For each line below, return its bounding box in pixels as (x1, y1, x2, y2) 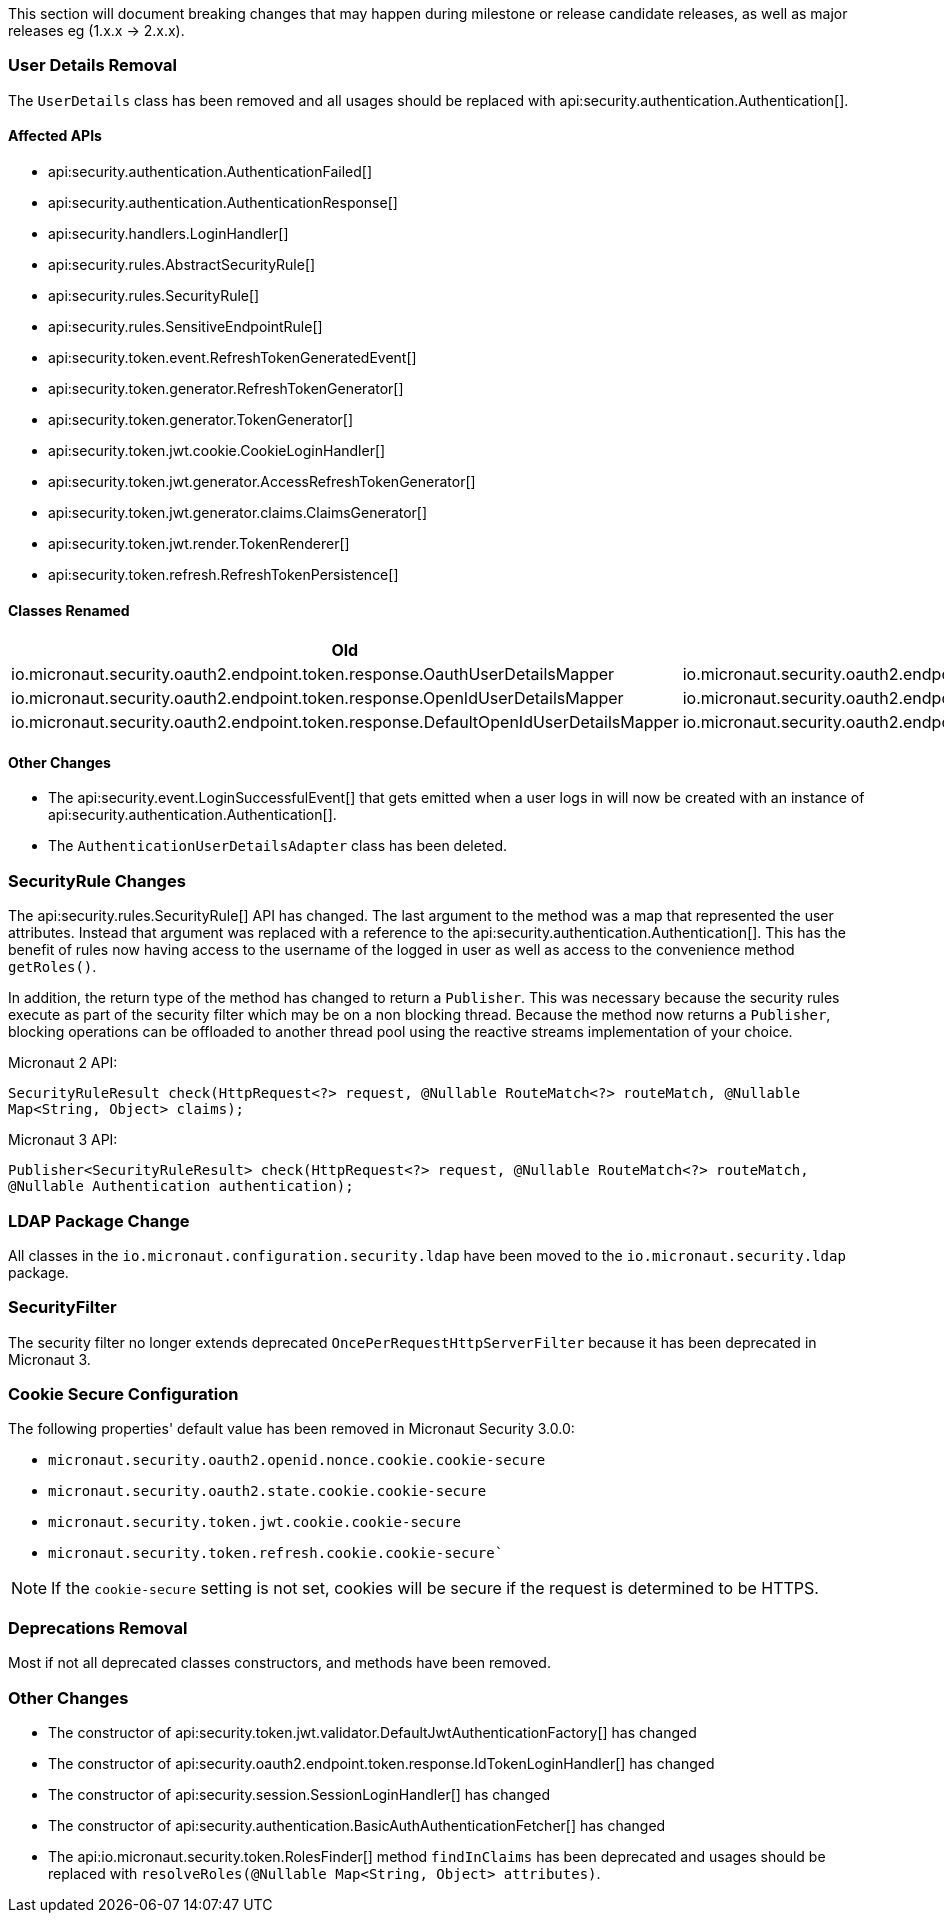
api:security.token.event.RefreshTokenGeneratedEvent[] (48, 348, 417, 366)
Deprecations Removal (8, 1617, 188, 1638)
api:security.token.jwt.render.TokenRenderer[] (48, 534, 350, 552)
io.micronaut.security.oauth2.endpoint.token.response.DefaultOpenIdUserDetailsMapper (11, 712, 679, 733)
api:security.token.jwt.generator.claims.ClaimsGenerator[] (48, 503, 428, 521)
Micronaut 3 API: (8, 1131, 118, 1149)
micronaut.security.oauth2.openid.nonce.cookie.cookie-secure (48, 1452, 546, 1469)
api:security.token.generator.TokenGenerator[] (48, 410, 354, 428)
